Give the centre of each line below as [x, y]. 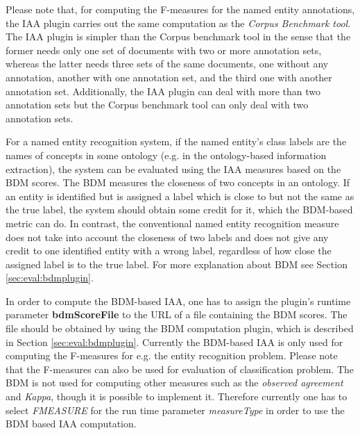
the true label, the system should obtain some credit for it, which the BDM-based [179, 210]
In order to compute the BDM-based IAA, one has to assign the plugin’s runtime [178, 301]
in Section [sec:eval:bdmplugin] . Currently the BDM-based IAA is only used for [174, 342]
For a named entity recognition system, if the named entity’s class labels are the [176, 141]
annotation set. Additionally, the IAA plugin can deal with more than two [163, 91]
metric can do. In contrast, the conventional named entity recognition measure [172, 223]
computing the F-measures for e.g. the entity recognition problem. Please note [172, 355]
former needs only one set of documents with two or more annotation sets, [164, 50]
